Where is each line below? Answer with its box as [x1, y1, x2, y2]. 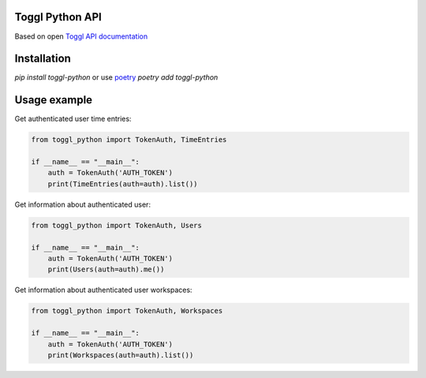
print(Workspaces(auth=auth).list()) [47, 350, 194, 359]
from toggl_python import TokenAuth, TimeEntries [31, 135, 227, 144]
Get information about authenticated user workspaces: [14, 285, 192, 295]
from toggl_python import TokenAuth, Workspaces [31, 306, 223, 316]
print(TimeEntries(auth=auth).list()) [47, 179, 198, 189]
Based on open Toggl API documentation [14, 32, 148, 41]
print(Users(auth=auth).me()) [47, 265, 165, 274]
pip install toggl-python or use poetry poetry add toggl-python [14, 73, 219, 82]
